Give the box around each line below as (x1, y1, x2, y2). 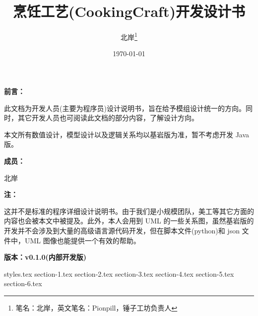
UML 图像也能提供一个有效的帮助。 (24, 235, 140, 245)
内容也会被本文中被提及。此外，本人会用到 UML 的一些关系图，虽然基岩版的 (4, 215, 254, 226)
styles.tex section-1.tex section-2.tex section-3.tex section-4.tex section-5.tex (4, 268, 234, 279)
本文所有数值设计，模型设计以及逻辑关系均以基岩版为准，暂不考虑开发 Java (4, 129, 250, 139)
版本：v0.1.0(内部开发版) (4, 252, 87, 262)
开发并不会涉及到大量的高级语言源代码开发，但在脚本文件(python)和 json (4, 225, 240, 235)
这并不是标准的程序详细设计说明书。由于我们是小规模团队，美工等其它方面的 (4, 206, 254, 216)
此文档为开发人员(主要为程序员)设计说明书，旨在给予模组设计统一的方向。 (4, 103, 246, 113)
